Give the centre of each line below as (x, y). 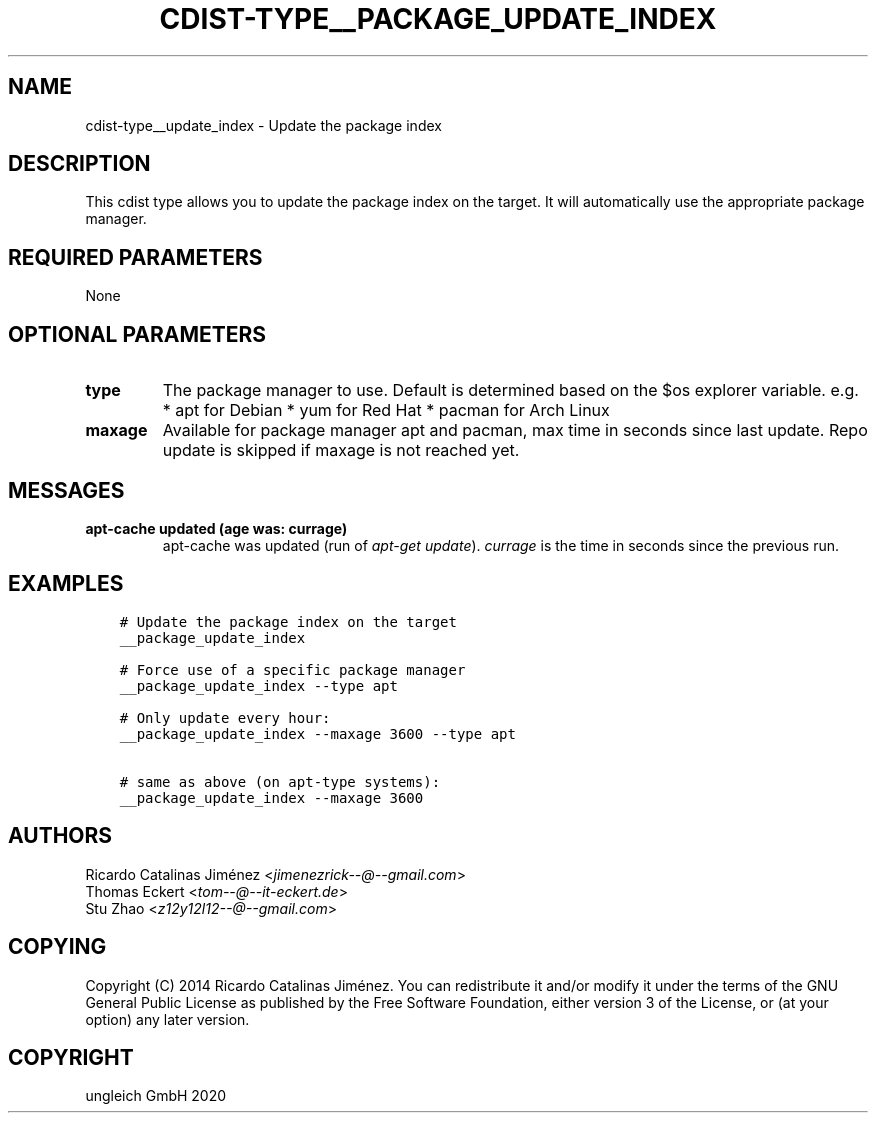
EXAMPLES (66, 584)
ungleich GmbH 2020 (156, 1096)
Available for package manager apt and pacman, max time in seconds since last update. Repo (515, 430)
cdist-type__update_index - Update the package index (263, 125)
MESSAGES (66, 490)
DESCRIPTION (79, 164)
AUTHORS (60, 836)
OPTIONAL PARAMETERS (137, 334)
